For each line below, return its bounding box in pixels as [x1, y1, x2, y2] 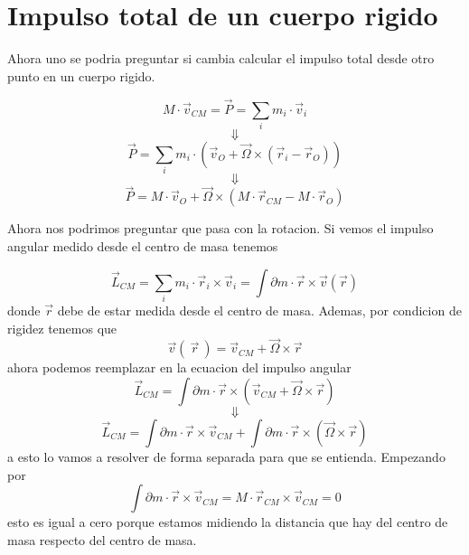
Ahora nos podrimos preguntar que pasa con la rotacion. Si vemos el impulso [7, 219, 434, 238]
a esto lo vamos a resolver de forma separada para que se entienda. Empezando [7, 447, 446, 466]
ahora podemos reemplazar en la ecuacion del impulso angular [7, 358, 352, 377]
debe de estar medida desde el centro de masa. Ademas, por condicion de [57, 300, 462, 319]
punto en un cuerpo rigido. [7, 66, 155, 85]
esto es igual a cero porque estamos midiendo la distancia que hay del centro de [7, 513, 448, 531]
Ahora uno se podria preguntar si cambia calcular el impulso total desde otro [7, 49, 435, 68]
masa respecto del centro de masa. [7, 530, 197, 549]
